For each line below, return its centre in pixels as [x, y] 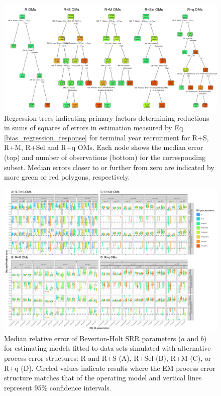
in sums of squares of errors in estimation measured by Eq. [95, 128]
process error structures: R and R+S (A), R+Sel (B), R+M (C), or [108, 358]
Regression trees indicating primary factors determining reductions [107, 117]
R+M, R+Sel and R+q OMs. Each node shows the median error [104, 147]
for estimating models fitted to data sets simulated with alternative [107, 348]
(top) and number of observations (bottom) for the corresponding [105, 157]
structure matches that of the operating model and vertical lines [103, 378]
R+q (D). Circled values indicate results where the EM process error [110, 368]
